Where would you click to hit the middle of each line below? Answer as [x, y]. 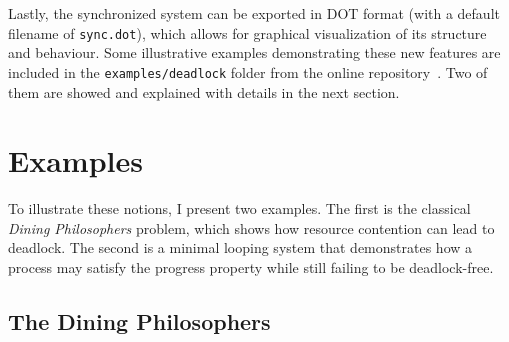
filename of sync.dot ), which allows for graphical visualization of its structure [247, 32]
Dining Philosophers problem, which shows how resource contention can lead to [251, 227]
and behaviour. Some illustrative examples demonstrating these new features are [254, 52]
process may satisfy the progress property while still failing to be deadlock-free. [251, 267]
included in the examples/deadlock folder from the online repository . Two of [248, 71]
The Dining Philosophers [139, 320]
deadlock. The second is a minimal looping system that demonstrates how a [240, 247]
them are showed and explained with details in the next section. [204, 91]
